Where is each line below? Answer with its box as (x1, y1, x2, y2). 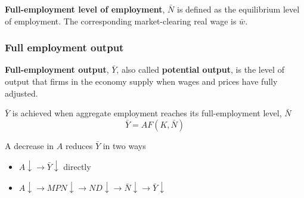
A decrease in (5, 139, 54, 151)
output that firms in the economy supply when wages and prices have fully (5, 75, 278, 87)
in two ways (103, 139, 146, 151)
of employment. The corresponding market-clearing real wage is (5, 14, 237, 27)
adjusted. (5, 86, 38, 99)
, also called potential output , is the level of (116, 63, 284, 76)
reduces (65, 139, 93, 151)
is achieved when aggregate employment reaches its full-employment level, (12, 107, 282, 119)
